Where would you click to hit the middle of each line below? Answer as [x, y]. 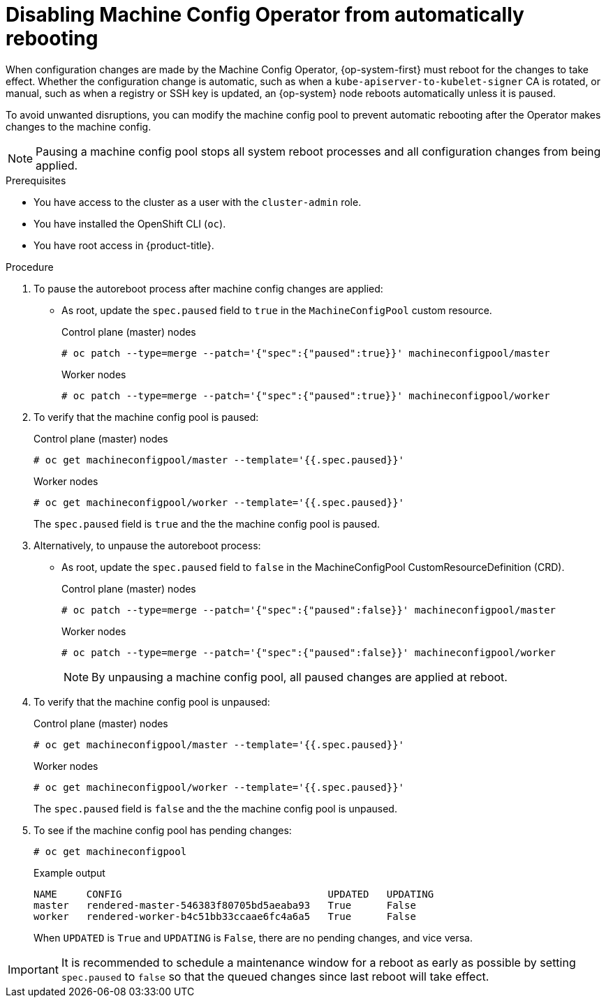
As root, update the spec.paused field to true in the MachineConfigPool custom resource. [277, 310]
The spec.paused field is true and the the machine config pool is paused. [207, 523]
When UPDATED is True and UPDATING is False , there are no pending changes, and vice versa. [253, 937]
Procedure [30, 267]
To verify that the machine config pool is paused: [146, 417]
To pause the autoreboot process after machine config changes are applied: [208, 288]
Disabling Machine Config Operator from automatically [265, 15]
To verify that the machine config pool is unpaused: [152, 701]
